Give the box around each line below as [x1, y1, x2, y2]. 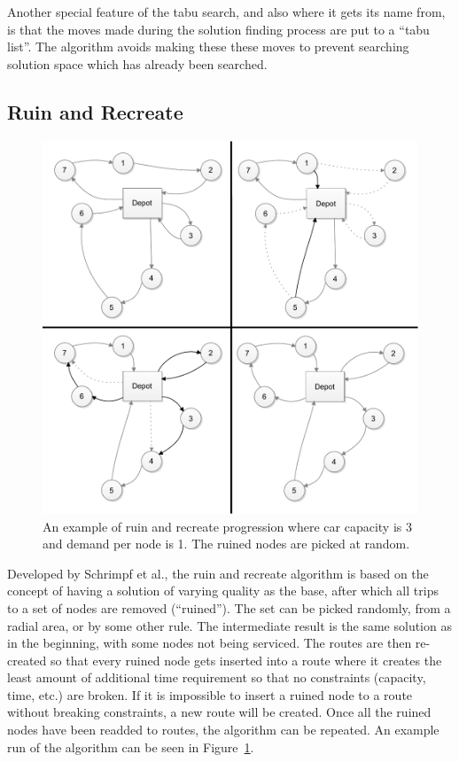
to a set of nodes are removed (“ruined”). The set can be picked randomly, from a [7, 598, 451, 617]
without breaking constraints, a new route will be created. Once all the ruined [7, 703, 432, 721]
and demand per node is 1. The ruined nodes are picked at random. [43, 534, 410, 553]
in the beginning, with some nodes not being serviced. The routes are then [7, 634, 412, 652]
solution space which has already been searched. [7, 54, 268, 73]
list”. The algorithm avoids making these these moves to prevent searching [7, 37, 409, 56]
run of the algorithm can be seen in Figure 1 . [7, 737, 254, 756]
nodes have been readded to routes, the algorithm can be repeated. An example [7, 720, 440, 739]
